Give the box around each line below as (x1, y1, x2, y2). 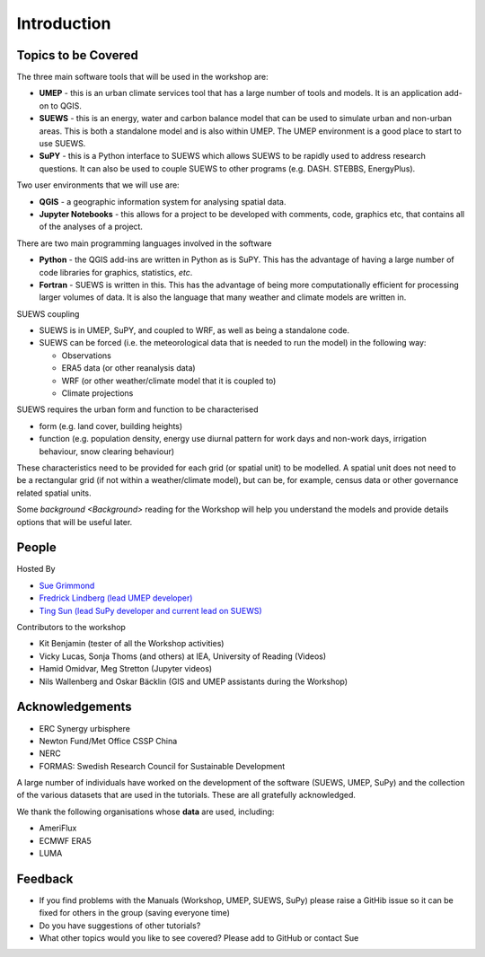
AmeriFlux (39, 822, 77, 834)
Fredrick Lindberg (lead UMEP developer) (39, 593, 193, 603)
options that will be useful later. (16, 516, 133, 527)
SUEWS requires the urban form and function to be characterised (16, 404, 260, 415)
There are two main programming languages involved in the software (16, 238, 272, 249)
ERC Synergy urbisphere (39, 723, 130, 733)
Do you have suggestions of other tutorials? (39, 920, 201, 931)
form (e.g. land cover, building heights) (39, 420, 183, 431)
